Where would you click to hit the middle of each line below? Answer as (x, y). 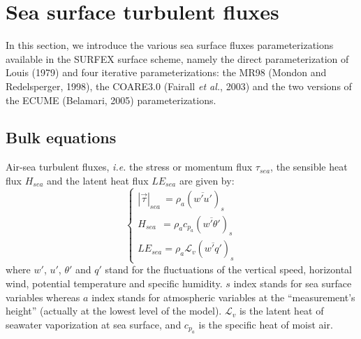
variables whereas (43, 297)
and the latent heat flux (98, 180)
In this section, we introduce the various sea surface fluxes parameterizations (170, 45)
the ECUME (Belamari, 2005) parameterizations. (111, 100)
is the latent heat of (281, 311)
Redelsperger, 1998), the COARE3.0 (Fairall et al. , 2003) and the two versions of (179, 86)
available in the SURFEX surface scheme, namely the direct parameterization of (177, 58)
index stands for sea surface (293, 283)
